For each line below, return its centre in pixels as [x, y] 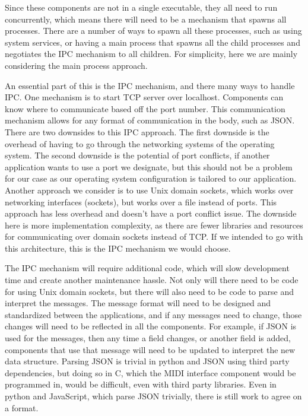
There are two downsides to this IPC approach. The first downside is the [137, 131]
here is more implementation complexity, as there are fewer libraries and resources [154, 225]
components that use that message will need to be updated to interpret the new [150, 349]
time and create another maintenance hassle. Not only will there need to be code [152, 280]
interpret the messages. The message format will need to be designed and [138, 303]
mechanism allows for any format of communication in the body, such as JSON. [150, 120]
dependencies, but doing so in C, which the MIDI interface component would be [150, 372]
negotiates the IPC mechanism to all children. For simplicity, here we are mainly [151, 54]
